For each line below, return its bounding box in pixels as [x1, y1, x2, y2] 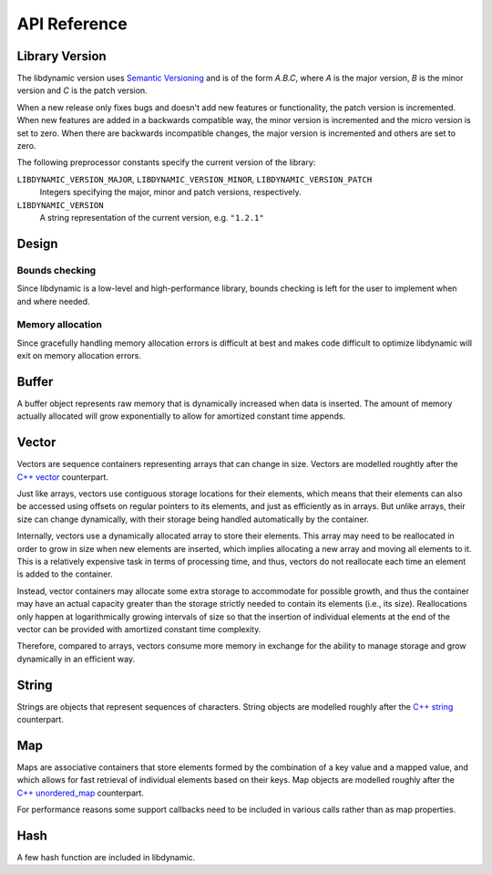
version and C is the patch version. [16, 85, 148, 96]
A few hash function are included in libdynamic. [16, 852, 196, 862]
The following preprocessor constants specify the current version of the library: [16, 157, 316, 168]
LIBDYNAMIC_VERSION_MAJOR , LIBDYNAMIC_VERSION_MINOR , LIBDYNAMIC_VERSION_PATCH [16, 173, 373, 184]
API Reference [16, 14, 128, 34]
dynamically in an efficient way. [16, 653, 136, 664]
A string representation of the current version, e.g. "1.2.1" [39, 212, 264, 223]
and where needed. [16, 296, 90, 307]
